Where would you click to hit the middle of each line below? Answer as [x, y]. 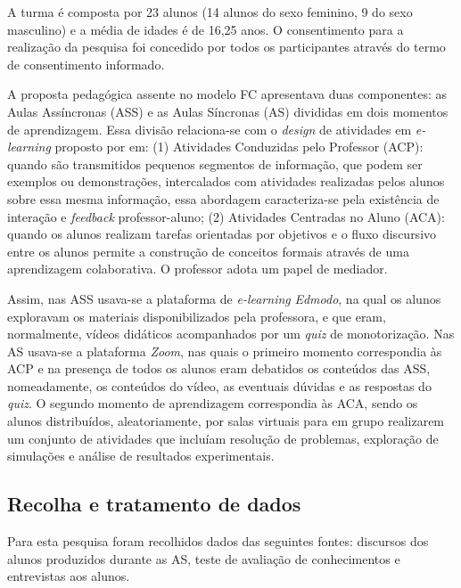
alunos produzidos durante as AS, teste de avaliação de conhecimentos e [204, 558]
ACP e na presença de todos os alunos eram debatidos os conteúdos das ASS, [219, 368]
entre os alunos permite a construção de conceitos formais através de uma [208, 251]
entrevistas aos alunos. [69, 576]
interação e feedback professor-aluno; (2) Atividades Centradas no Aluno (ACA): [226, 216]
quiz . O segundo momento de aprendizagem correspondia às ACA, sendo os [213, 403]
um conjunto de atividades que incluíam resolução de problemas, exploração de [223, 438]
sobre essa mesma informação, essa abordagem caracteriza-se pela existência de [223, 198]
